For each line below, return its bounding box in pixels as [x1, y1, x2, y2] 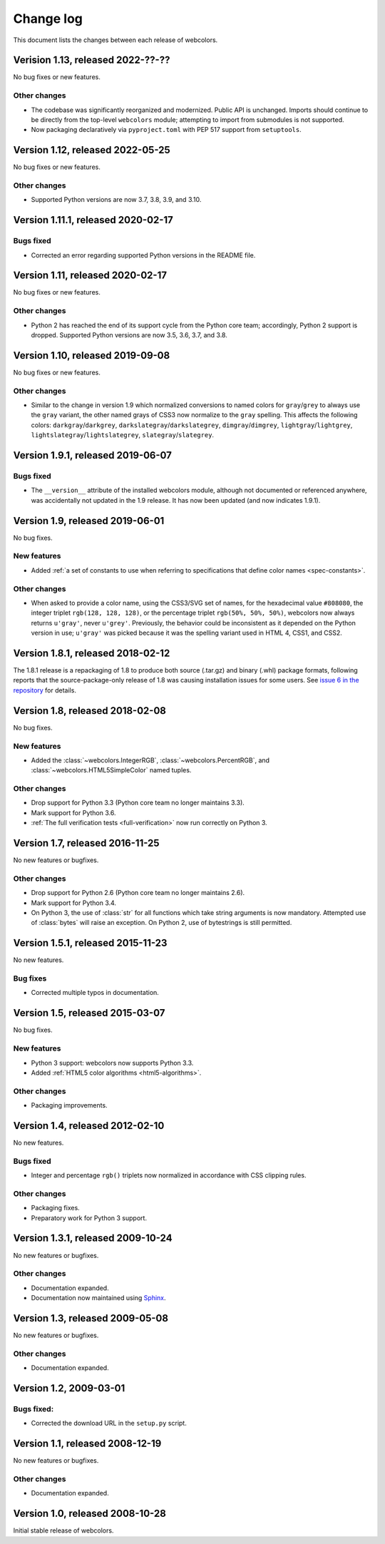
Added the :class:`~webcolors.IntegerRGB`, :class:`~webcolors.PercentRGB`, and [31, 756, 270, 765]
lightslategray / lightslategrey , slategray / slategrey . [31, 431, 214, 439]
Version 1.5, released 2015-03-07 [13, 1007, 165, 1019]
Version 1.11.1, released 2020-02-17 [13, 214, 174, 226]
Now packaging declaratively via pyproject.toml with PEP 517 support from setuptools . [31, 126, 302, 134]
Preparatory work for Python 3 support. [31, 1213, 148, 1222]
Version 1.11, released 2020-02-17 [13, 270, 168, 282]
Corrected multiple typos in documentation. [31, 988, 160, 997]
